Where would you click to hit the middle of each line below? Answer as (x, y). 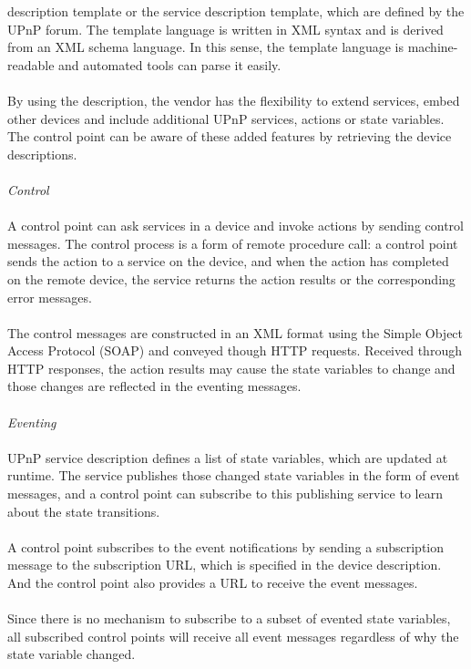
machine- (433, 47)
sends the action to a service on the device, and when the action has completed (228, 261)
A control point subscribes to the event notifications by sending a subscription (226, 546)
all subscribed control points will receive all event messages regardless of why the (233, 636)
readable (31, 64)
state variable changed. (72, 654)
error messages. (50, 297)
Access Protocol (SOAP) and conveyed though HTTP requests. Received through (235, 350)
